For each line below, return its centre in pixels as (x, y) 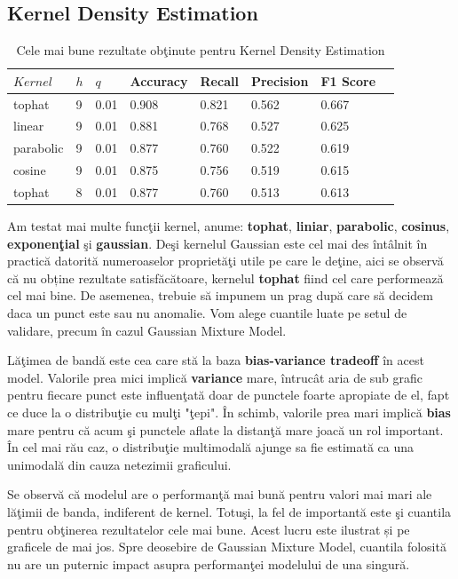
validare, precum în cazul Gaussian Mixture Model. (147, 330)
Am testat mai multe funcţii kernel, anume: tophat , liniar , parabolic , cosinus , (229, 226)
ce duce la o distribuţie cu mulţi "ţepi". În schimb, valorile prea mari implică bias (229, 412)
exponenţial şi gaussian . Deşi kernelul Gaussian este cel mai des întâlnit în (217, 243)
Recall (219, 80)
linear (29, 126)
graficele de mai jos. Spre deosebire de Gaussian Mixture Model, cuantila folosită (227, 547)
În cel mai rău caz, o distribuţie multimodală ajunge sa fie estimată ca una (211, 447)
